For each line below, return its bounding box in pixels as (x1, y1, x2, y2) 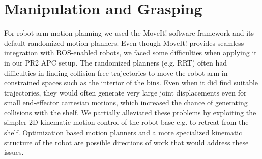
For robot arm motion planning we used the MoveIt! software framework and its (4, 27, 254, 38)
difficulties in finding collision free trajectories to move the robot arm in (4, 67, 228, 78)
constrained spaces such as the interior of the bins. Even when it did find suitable (4, 77, 258, 88)
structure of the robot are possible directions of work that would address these (4, 137, 249, 147)
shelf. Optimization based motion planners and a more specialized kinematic (4, 127, 242, 138)
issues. (4, 147, 24, 157)
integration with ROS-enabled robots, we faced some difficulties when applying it (4, 47, 257, 58)
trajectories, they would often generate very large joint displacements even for (4, 87, 247, 98)
